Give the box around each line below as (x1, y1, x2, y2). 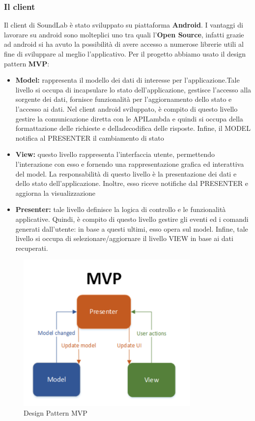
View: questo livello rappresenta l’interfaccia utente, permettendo (15, 149, 215, 159)
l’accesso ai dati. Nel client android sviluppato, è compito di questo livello (15, 103, 238, 114)
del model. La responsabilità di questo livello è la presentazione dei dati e (15, 168, 237, 179)
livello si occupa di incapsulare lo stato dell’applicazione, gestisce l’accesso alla (15, 84, 252, 94)
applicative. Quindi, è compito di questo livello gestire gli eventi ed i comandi (15, 213, 249, 224)
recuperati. (15, 242, 48, 253)
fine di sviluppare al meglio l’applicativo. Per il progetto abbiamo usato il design (4, 49, 246, 59)
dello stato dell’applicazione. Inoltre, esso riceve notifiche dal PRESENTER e (15, 178, 248, 188)
